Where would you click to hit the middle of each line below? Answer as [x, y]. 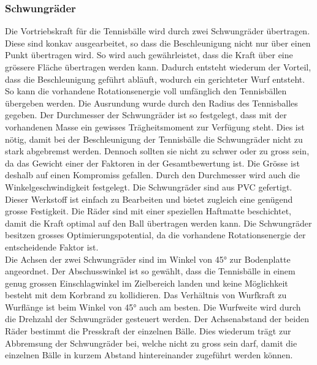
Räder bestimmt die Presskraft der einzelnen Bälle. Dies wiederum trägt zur [148, 331]
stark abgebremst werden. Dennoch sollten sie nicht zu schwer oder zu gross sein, [157, 151]
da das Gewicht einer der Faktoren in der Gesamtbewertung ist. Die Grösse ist [152, 163]
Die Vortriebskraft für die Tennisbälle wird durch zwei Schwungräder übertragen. [158, 31]
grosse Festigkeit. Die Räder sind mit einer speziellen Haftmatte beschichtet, [148, 211]
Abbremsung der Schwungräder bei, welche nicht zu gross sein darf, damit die [151, 343]
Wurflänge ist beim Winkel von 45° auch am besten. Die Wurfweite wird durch [153, 307]
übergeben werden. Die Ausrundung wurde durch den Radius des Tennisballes [151, 103]
